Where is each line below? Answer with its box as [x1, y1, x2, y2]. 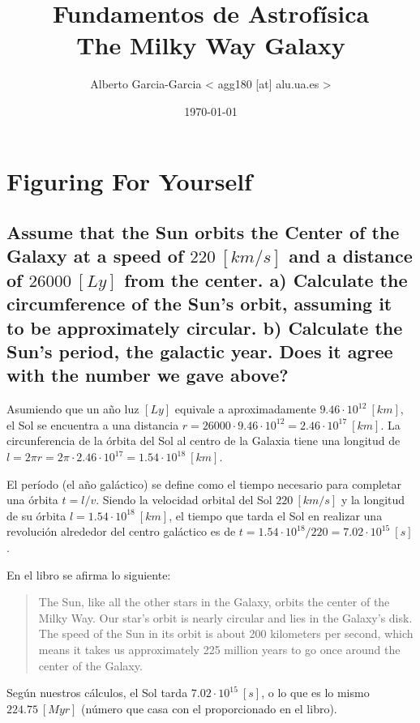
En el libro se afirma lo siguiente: [6, 566, 171, 583]
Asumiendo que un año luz [6, 400, 139, 417]
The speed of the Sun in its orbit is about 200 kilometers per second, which [38, 625, 414, 642]
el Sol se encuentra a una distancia [6, 416, 179, 433]
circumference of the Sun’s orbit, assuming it [6, 291, 392, 316]
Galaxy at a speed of [6, 243, 184, 268]
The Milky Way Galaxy [76, 28, 345, 62]
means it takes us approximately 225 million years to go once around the [38, 640, 401, 657]
